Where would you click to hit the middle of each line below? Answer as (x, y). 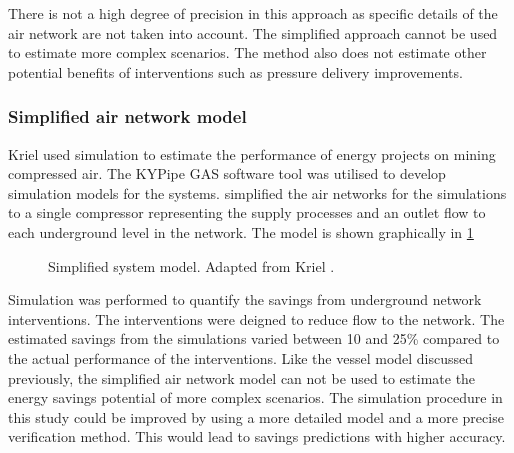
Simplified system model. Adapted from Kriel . (191, 265)
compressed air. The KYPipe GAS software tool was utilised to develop (227, 173)
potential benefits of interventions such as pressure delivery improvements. (235, 71)
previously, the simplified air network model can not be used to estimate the (242, 377)
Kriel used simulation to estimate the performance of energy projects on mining (252, 153)
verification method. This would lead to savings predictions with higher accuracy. (257, 436)
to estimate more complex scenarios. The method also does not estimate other (247, 52)
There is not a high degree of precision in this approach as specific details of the (253, 13)
